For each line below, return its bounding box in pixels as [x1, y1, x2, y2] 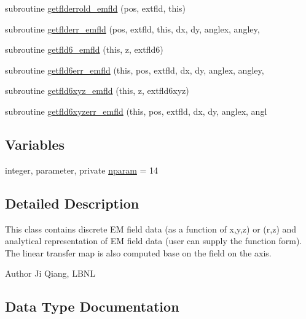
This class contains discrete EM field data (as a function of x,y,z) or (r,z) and [5, 222, 297, 235]
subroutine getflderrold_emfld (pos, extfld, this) [5, 2, 186, 14]
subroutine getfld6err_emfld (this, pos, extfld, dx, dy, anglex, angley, [5, 63, 264, 76]
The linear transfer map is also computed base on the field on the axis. [5, 246, 272, 259]
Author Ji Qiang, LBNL [5, 267, 96, 280]
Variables [5, 134, 65, 153]
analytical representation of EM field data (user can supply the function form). [5, 234, 302, 247]
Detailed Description [5, 193, 139, 212]
